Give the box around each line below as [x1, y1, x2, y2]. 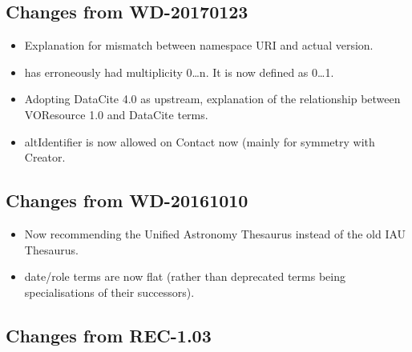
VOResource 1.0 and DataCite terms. [24, 106, 208, 122]
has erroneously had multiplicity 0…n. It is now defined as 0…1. [24, 63, 334, 80]
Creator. [24, 149, 66, 166]
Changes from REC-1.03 [6, 322, 212, 347]
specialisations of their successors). [24, 283, 195, 300]
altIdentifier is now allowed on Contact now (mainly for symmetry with [24, 133, 375, 150]
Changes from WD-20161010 [6, 188, 248, 213]
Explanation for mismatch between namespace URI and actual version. [24, 37, 374, 54]
